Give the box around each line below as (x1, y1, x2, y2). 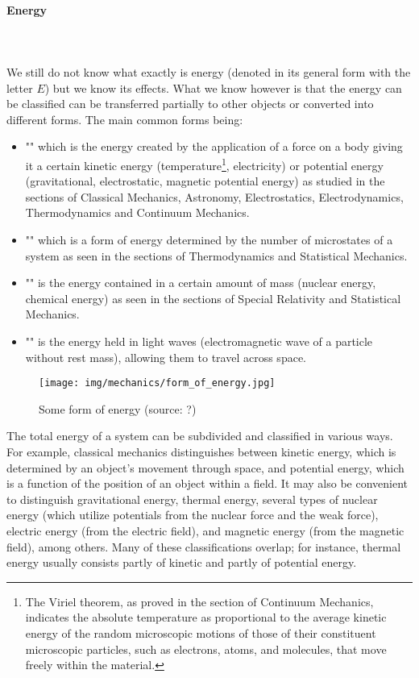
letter (6, 79, 33, 96)
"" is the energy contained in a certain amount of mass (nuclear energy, (25, 274, 376, 291)
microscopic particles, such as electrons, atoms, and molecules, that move (25, 640, 387, 657)
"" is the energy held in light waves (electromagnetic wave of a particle (25, 332, 373, 349)
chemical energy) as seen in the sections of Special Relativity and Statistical (25, 289, 401, 306)
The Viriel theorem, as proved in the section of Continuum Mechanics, (25, 593, 374, 609)
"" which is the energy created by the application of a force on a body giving (25, 138, 403, 155)
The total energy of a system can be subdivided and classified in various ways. (6, 427, 393, 444)
